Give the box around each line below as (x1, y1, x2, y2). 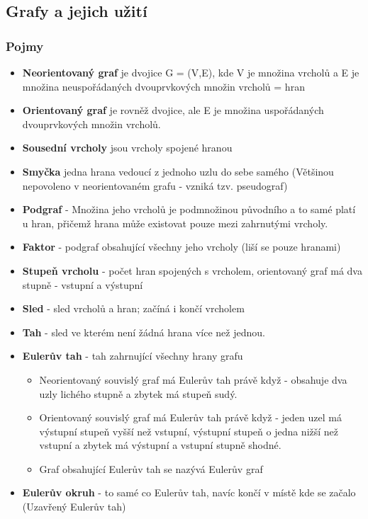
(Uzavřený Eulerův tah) (22, 499, 126, 514)
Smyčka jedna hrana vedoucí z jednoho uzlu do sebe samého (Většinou (22, 164, 334, 178)
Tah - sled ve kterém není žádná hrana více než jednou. (22, 324, 265, 339)
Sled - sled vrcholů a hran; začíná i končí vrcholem (22, 301, 245, 316)
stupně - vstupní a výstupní (22, 277, 143, 292)
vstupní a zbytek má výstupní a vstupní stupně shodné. (39, 438, 281, 452)
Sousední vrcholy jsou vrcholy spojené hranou (22, 140, 233, 155)
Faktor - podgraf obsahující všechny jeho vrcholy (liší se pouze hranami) (22, 239, 341, 254)
